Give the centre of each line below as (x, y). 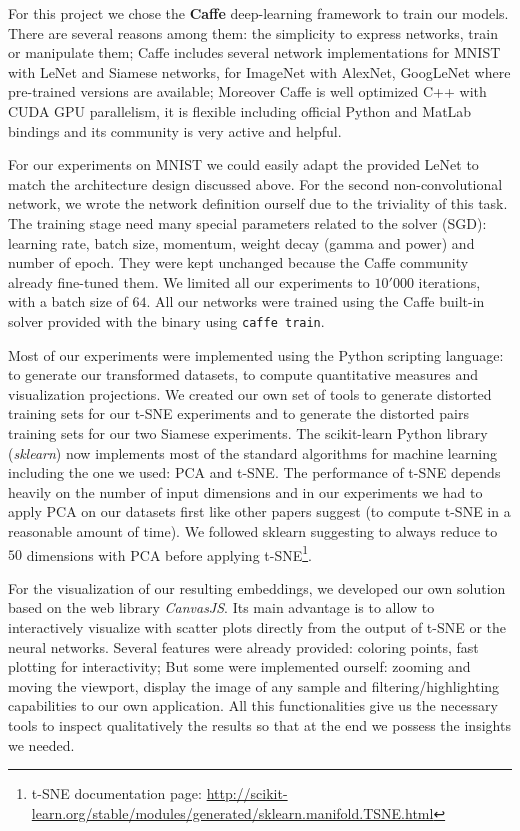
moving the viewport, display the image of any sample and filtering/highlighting (254, 685)
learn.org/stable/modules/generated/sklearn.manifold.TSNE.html (232, 812)
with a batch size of (68, 301)
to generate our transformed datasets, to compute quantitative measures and (243, 374)
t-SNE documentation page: (116, 793)
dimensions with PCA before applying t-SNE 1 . (169, 553)
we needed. (41, 744)
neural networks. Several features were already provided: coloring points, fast (243, 646)
